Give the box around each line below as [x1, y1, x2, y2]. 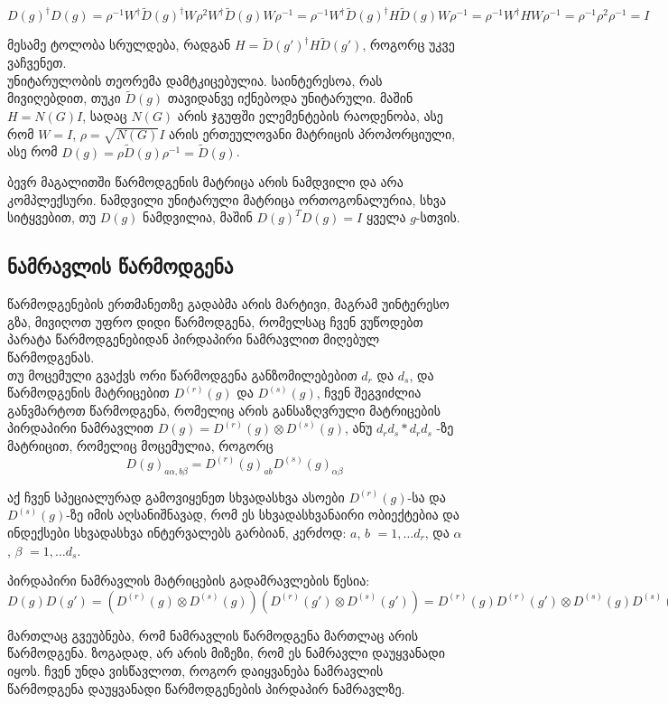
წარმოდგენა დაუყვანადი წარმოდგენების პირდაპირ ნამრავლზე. [7, 679, 405, 698]
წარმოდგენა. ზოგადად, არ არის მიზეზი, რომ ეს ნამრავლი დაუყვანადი [7, 643, 445, 662]
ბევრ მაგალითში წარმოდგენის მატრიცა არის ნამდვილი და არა [7, 173, 404, 192]
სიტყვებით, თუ [7, 208, 97, 227]
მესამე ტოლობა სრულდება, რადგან [7, 35, 231, 54]
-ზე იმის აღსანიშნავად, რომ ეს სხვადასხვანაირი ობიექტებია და [66, 505, 459, 524]
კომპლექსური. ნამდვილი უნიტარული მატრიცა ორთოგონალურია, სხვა [7, 190, 447, 209]
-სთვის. [415, 208, 460, 227]
